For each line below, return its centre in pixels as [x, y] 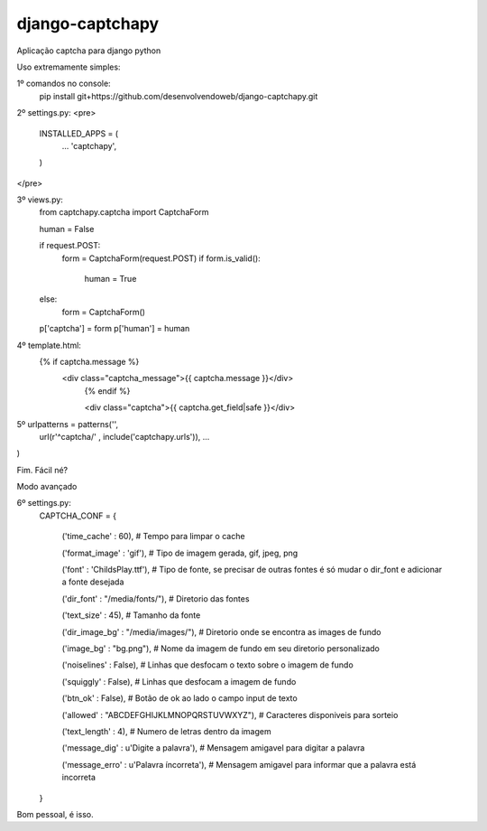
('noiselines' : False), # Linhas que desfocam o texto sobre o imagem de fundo [207, 665]
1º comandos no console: [64, 84]
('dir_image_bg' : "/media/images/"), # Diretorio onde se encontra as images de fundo [221, 631]
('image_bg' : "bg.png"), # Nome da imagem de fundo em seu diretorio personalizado [221, 649]
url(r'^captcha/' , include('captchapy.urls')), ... [124, 436]
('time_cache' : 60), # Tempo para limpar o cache [153, 537]
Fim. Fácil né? [42, 470]
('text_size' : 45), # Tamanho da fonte [131, 615]
